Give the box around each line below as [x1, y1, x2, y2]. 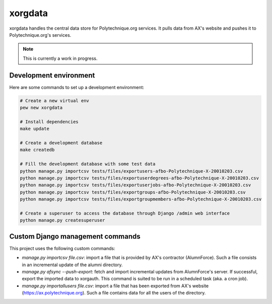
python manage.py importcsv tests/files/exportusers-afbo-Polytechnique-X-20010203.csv [20, 168, 243, 174]
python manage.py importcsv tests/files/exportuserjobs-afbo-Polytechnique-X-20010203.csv [20, 182, 251, 188]
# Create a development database [20, 140, 103, 145]
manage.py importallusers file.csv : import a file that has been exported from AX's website [22, 282, 209, 289]
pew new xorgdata [20, 105, 63, 110]
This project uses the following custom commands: [9, 245, 115, 251]
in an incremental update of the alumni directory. [22, 262, 123, 268]
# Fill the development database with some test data [20, 161, 156, 167]
